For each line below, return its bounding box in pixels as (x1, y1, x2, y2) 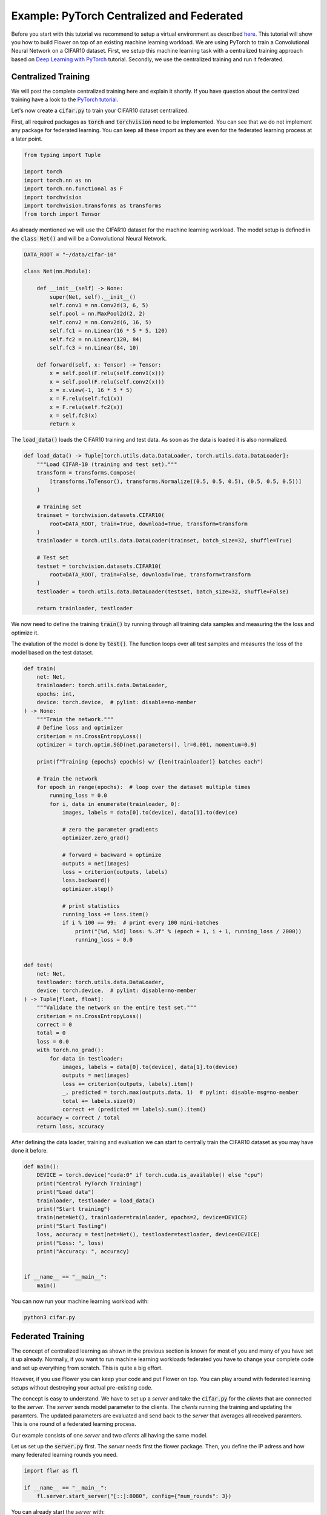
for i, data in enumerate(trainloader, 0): (49, 801, 181, 807)
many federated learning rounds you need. (11, 1451, 118, 1459)
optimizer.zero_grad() (62, 834, 130, 842)
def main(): (24, 1164, 60, 1170)
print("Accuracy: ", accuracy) (36, 1248, 130, 1254)
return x (49, 421, 76, 427)
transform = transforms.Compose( (36, 470, 136, 476)
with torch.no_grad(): (36, 1047, 104, 1054)
